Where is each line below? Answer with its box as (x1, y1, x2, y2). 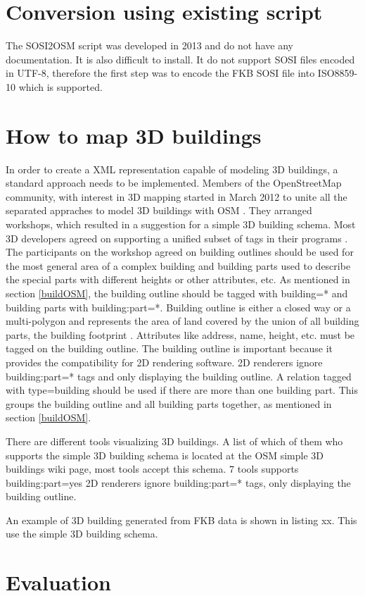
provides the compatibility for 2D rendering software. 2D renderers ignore (6, 354, 323, 369)
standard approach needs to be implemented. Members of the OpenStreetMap (6, 175, 342, 190)
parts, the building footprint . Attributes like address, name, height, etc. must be (6, 327, 355, 342)
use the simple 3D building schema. (6, 526, 158, 541)
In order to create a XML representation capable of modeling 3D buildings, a (6, 161, 338, 176)
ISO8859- (317, 66, 358, 80)
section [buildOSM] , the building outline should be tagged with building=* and (6, 285, 348, 300)
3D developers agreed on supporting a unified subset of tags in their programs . (6, 230, 348, 245)
